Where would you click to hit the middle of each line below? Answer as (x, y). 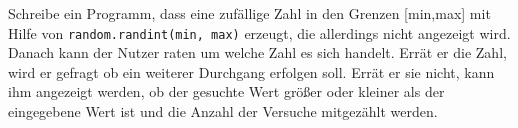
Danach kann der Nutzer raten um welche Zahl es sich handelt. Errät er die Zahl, (257, 52)
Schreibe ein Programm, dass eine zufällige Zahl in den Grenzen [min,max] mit (249, 13)
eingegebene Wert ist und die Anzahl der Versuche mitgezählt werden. (223, 111)
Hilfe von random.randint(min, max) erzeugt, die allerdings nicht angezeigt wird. (259, 32)
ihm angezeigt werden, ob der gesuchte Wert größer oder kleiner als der (226, 91)
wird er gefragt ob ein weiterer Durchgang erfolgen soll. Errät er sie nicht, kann (251, 71)
